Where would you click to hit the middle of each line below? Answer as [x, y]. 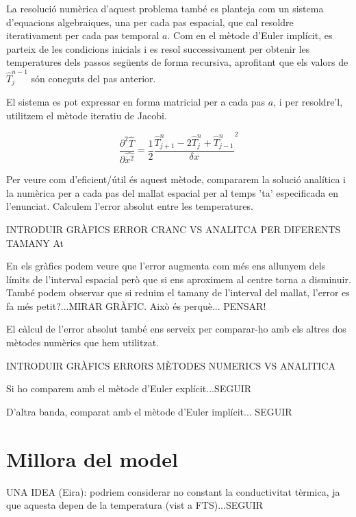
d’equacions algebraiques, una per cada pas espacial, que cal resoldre [150, 22]
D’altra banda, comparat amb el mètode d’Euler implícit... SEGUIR [149, 411]
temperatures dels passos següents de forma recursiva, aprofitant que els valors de [177, 62]
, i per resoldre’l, [308, 102]
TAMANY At [35, 242]
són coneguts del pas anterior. [93, 78]
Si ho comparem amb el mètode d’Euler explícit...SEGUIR [129, 388]
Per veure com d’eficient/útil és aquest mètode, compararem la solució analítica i [176, 179]
